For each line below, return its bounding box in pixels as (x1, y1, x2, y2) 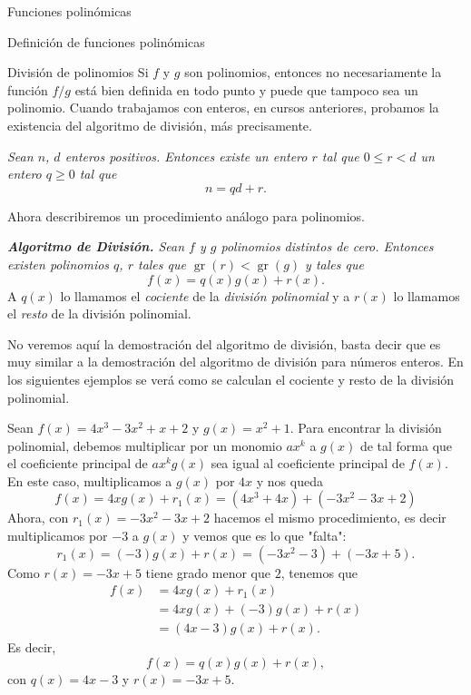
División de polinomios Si (7, 63, 149, 82)
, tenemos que (280, 563, 358, 582)
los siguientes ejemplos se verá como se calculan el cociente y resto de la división (7, 369, 455, 388)
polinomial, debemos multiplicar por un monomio (7, 436, 282, 455)
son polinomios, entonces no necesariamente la (184, 63, 442, 82)
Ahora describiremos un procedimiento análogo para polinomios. (7, 206, 366, 225)
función (7, 80, 48, 99)
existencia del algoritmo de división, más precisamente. (7, 115, 312, 134)
